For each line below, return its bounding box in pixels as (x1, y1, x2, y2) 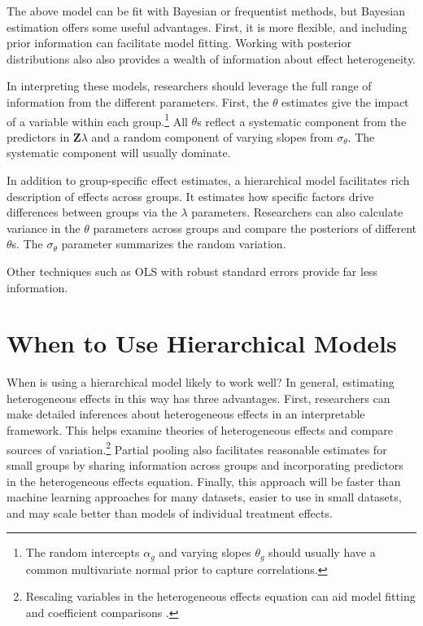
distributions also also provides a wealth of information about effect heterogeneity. (7, 50, 416, 67)
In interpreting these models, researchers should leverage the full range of (7, 77, 372, 94)
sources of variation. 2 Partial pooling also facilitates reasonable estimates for (7, 438, 387, 457)
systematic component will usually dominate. (7, 144, 231, 161)
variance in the (7, 219, 81, 236)
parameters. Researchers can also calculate (191, 204, 403, 221)
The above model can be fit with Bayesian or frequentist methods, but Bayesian (7, 2, 405, 19)
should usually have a (268, 544, 376, 561)
